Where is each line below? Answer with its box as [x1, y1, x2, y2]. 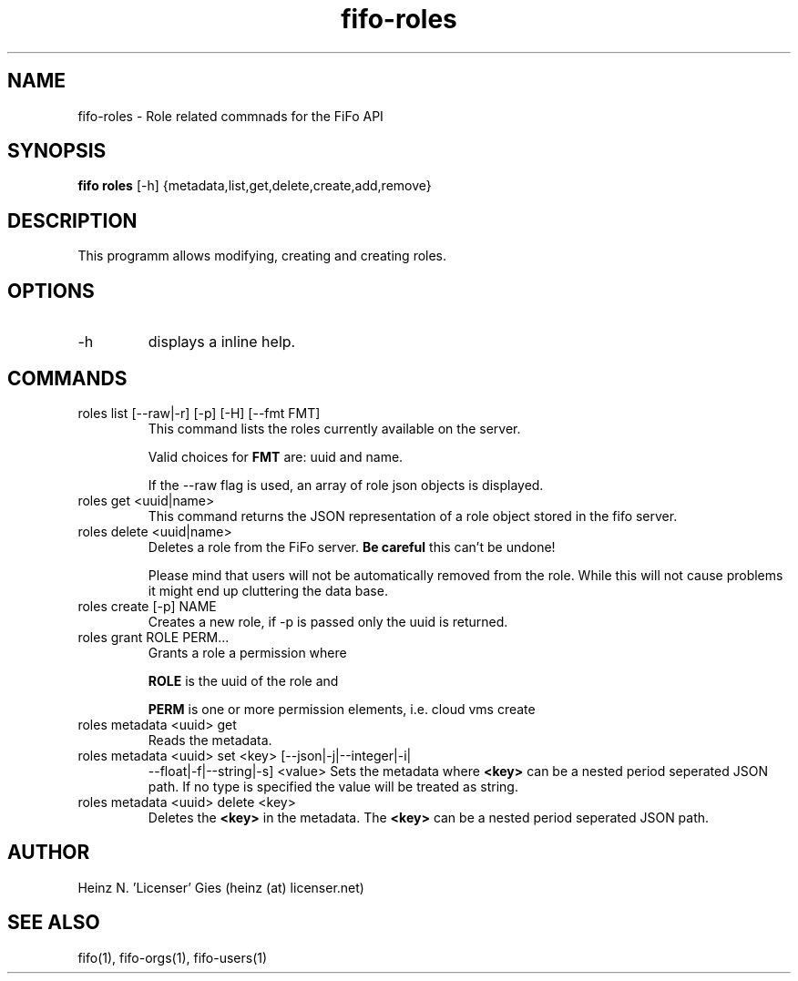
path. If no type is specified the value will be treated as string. [148, 778, 518, 794]
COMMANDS [7, 366, 128, 390]
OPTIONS [7, 279, 95, 302]
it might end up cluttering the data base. [148, 582, 388, 598]
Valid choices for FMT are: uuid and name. [148, 448, 404, 465]
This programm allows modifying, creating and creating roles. [77, 248, 447, 264]
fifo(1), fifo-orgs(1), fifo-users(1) [77, 949, 268, 966]
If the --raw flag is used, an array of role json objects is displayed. [148, 476, 544, 493]
